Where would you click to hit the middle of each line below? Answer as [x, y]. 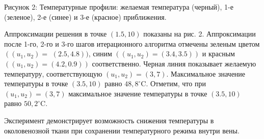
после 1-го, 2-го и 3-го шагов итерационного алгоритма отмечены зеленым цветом [132, 43]
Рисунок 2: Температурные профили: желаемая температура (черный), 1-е [119, 7]
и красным [218, 54]
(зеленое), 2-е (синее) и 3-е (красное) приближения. [85, 16]
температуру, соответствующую [53, 73]
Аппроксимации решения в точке [56, 34]
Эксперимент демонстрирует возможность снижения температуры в [109, 120]
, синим [100, 54]
